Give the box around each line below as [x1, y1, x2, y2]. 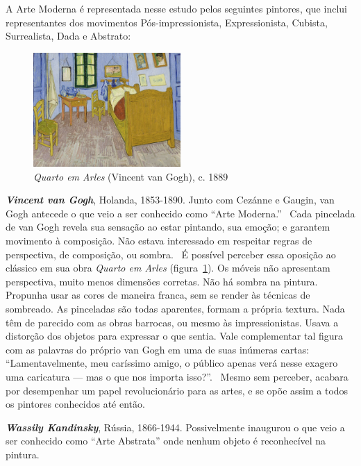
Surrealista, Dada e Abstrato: [6, 28, 131, 43]
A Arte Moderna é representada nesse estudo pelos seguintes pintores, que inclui [6, 1, 347, 15]
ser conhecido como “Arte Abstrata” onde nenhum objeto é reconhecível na [6, 433, 326, 448]
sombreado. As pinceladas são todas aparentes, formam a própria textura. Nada [6, 301, 345, 315]
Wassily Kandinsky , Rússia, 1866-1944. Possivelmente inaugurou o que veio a [6, 419, 345, 434]
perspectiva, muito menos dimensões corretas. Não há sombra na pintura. [6, 274, 318, 288]
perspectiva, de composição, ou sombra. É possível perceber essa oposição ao [6, 247, 336, 261]
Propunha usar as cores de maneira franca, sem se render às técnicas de [6, 288, 310, 302]
